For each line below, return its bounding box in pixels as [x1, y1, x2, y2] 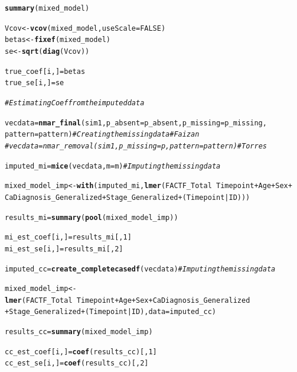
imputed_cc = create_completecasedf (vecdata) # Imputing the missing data [5, 264, 276, 273]
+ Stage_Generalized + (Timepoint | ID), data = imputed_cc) [5, 308, 217, 316]
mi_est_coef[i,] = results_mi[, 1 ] [5, 233, 132, 242]
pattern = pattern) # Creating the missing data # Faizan [5, 130, 200, 139]
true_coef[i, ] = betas [5, 67, 86, 76]
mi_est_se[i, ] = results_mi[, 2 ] [5, 244, 123, 253]
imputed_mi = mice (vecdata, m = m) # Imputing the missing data [5, 161, 221, 170]
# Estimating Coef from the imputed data [5, 98, 145, 107]
